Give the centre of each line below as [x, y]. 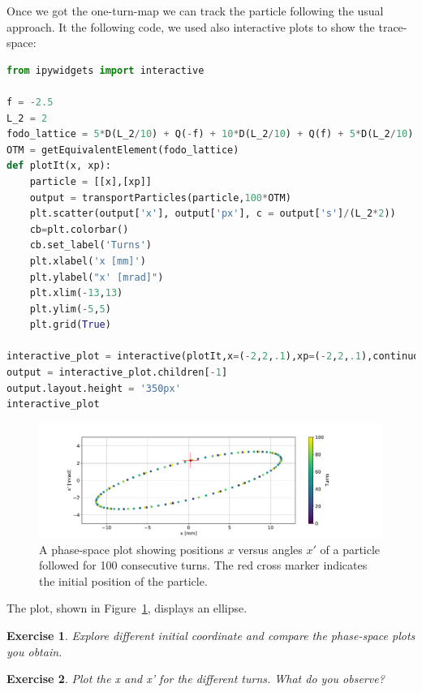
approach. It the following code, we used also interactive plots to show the [191, 26]
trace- [393, 26]
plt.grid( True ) [70, 325]
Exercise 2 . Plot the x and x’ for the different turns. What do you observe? [196, 679]
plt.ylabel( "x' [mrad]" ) [97, 277]
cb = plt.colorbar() [79, 229]
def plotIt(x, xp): [59, 166]
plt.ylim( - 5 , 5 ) [70, 309]
